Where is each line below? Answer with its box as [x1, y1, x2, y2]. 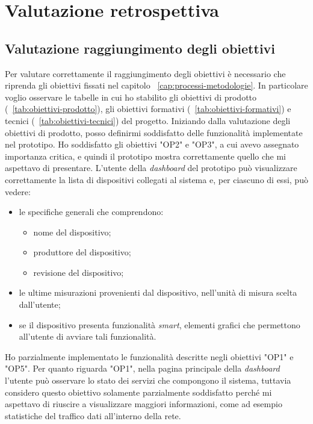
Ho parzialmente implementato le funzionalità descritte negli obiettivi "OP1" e [5, 350, 294, 363]
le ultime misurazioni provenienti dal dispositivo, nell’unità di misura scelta [19, 286, 297, 299]
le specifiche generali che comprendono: [19, 205, 164, 218]
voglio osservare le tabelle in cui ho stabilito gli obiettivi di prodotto [5, 90, 257, 103]
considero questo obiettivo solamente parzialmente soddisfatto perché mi [5, 385, 272, 398]
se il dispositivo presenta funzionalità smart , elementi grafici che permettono [19, 318, 300, 331]
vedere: [5, 185, 31, 198]
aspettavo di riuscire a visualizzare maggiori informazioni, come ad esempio [5, 397, 282, 410]
